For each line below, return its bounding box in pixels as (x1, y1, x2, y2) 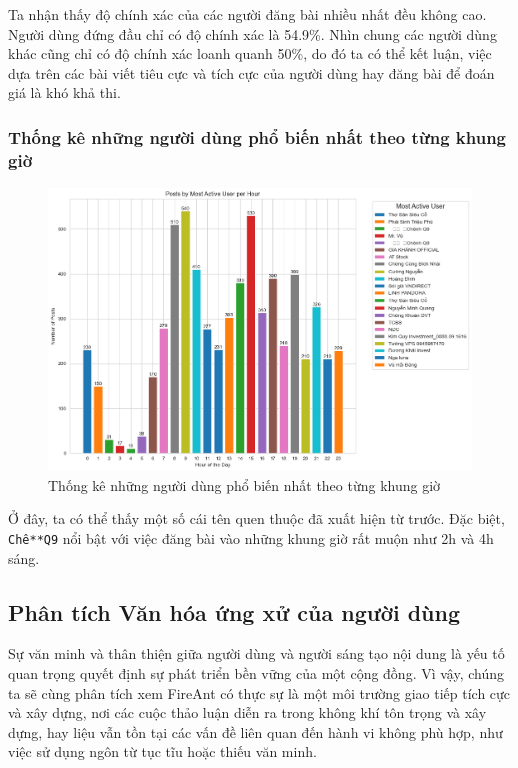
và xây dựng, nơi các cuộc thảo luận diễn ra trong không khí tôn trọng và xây (8, 702, 487, 723)
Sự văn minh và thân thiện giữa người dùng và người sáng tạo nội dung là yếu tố (8, 643, 505, 664)
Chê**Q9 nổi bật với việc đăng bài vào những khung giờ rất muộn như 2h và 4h (8, 527, 494, 548)
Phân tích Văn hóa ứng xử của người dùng (8, 596, 460, 627)
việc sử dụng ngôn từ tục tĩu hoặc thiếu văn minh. (8, 741, 317, 762)
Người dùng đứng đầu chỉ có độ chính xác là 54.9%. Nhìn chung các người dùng (8, 23, 497, 44)
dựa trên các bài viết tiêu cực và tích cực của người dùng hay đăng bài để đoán (8, 62, 495, 83)
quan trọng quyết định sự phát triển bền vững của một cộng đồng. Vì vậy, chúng (8, 663, 505, 684)
